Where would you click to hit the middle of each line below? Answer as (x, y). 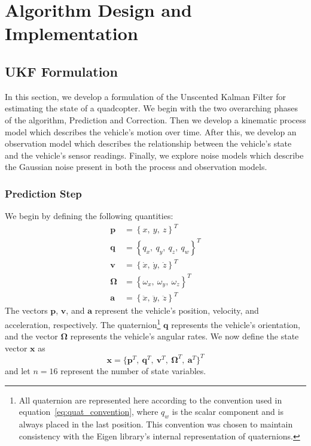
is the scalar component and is (228, 412)
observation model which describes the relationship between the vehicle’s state (148, 143)
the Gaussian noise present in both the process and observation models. (136, 167)
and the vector (31, 336)
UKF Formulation (61, 71)
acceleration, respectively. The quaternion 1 (83, 323)
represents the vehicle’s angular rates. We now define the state (185, 336)
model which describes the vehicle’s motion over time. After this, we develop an (151, 131)
